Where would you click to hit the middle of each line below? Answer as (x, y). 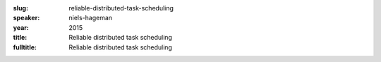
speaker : (26, 18)
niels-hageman (91, 18)
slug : (20, 8)
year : (21, 27)
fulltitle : (25, 47)
